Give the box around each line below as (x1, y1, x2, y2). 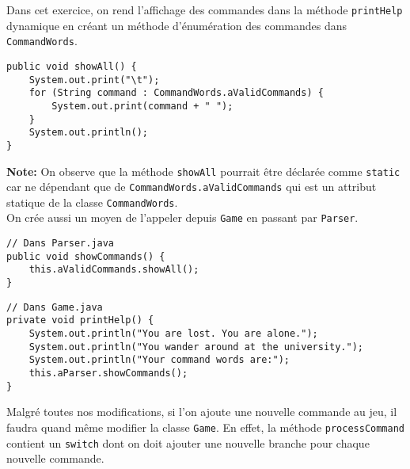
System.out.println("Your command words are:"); (28, 354, 290, 366)
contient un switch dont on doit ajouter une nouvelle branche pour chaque (6, 434, 370, 451)
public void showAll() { (6, 60, 137, 72)
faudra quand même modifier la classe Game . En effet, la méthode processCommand (6, 418, 404, 435)
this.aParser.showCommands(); (28, 368, 188, 379)
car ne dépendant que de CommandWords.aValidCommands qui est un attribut (6, 178, 377, 195)
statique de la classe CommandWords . (6, 193, 178, 210)
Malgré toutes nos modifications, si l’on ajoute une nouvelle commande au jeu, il (6, 403, 397, 420)
